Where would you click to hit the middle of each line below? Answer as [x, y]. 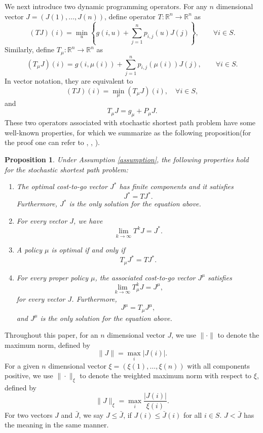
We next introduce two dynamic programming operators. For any [106, 6]
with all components [219, 365]
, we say [91, 414]
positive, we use [29, 375]
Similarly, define [30, 49]
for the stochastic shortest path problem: [66, 169]
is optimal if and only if [88, 250]
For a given [22, 365]
